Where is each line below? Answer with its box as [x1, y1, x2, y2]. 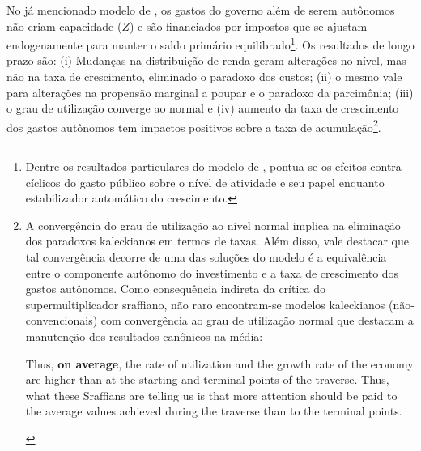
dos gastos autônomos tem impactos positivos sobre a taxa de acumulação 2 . [6, 116, 381, 135]
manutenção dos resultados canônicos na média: [25, 328, 263, 344]
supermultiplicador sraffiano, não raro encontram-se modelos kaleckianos [25, 296, 385, 313]
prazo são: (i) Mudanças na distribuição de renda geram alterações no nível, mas [6, 52, 406, 69]
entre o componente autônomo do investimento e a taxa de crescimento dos [25, 264, 399, 281]
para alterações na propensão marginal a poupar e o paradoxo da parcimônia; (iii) [6, 83, 414, 100]
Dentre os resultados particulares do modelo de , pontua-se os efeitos [25, 158, 367, 175]
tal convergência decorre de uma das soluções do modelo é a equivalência [25, 249, 387, 266]
